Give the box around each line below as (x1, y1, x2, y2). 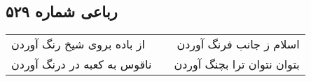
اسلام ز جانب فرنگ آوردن (177, 36, 300, 53)
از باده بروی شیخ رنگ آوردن (11, 36, 146, 53)
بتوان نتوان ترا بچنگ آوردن (174, 56, 300, 73)
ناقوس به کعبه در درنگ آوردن (11, 56, 152, 73)
